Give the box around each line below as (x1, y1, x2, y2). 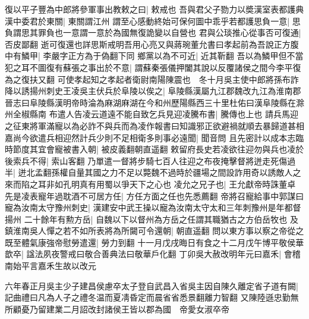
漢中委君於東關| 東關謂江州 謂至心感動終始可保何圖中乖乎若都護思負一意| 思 (5, 14, 301, 27)
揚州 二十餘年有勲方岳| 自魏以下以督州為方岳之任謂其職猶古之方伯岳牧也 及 (5, 212, 298, 225)
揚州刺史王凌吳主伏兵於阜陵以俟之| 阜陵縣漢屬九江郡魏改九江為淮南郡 (29, 85, 301, 97)
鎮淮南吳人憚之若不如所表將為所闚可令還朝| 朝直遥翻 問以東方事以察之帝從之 (5, 224, 304, 237)
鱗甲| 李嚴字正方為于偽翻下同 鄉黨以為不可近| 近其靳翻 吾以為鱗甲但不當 (21, 49, 304, 62)
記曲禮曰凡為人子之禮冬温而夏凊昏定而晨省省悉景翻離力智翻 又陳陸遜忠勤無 (5, 291, 299, 304)
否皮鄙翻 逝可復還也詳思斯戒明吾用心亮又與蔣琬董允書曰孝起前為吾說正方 (5, 37, 291, 50)
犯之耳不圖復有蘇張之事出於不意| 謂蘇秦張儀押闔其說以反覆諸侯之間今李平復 (5, 61, 301, 73)
